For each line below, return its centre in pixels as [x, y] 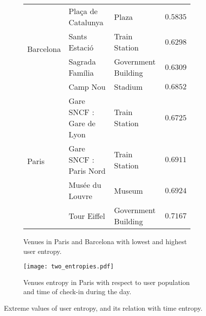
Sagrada [82, 61]
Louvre [80, 196]
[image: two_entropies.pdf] [69, 267]
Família [81, 73]
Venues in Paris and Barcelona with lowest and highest [105, 241]
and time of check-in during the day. [77, 291]
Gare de [82, 123]
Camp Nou [87, 87]
